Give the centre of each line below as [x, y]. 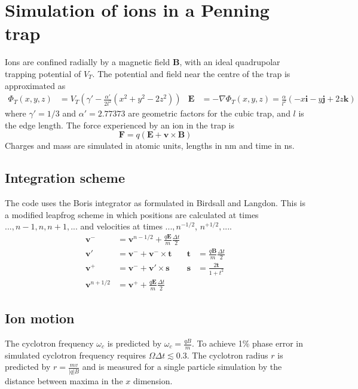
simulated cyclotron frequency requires [75, 355]
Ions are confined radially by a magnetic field [88, 62]
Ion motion [40, 318]
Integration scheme [65, 178]
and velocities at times [121, 226]
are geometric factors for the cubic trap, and [209, 113]
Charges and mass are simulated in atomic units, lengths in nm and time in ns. [150, 146]
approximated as [35, 85]
